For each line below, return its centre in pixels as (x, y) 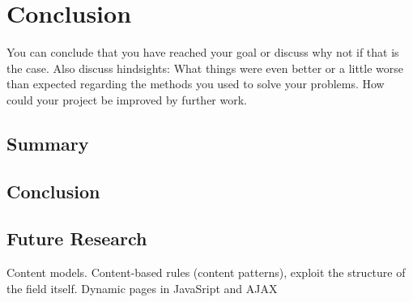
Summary (48, 143)
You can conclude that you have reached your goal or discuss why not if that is (203, 52)
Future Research (77, 238)
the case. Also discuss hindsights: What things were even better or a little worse (205, 68)
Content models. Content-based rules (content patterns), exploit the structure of (206, 272)
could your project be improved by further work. (127, 99)
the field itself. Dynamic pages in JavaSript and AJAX (142, 288)
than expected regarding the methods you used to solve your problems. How (196, 84)
